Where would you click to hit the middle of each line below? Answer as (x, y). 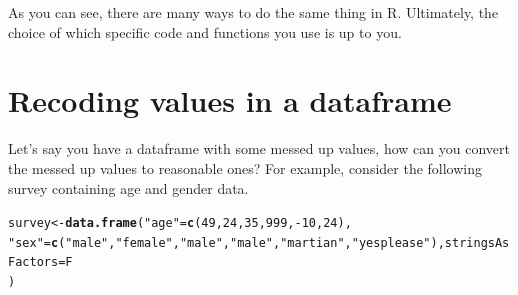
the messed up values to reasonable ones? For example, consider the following (245, 167)
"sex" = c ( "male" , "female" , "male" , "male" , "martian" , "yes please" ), (226, 242)
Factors (33, 262)
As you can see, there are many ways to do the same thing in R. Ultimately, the (253, 12)
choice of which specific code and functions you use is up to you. (205, 31)
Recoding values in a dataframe (230, 100)
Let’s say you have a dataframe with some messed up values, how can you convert (259, 148)
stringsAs (477, 242)
